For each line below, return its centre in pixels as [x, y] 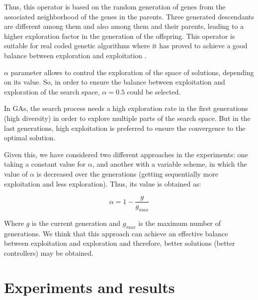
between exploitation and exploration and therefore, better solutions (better [120, 243]
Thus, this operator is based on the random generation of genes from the [115, 6]
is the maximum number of [180, 223]
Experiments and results [89, 287]
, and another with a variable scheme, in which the [170, 164]
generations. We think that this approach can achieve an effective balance [116, 233]
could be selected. [154, 91]
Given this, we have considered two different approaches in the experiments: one [126, 154]
